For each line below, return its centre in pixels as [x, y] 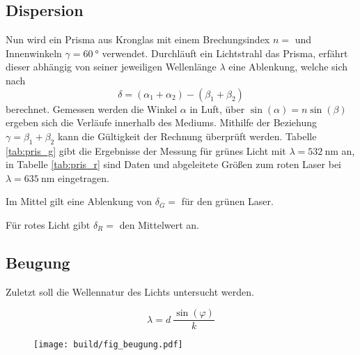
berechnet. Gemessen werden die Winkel [92, 108]
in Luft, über [217, 108]
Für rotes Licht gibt [48, 224]
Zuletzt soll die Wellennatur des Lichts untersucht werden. [130, 291]
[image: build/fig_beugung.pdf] [108, 345]
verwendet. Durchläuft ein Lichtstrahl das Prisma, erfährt [225, 53]
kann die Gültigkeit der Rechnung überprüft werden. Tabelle [187, 136]
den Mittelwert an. [159, 224]
